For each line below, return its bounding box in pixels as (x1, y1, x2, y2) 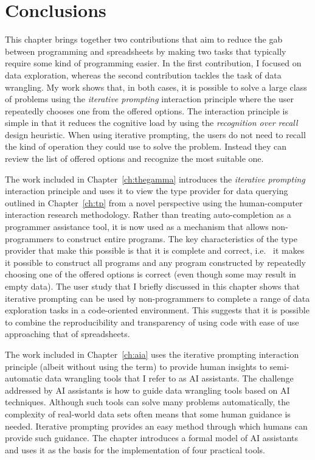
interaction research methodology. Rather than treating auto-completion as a (5, 208, 291, 221)
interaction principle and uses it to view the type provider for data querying (5, 184, 288, 197)
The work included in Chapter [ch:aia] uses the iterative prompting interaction (5, 347, 299, 360)
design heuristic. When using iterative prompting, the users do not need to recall (5, 128, 306, 141)
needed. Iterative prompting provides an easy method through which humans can (5, 419, 308, 432)
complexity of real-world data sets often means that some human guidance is (5, 407, 291, 420)
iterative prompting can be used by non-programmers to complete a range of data (5, 291, 310, 304)
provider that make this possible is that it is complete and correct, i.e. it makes (5, 244, 305, 257)
